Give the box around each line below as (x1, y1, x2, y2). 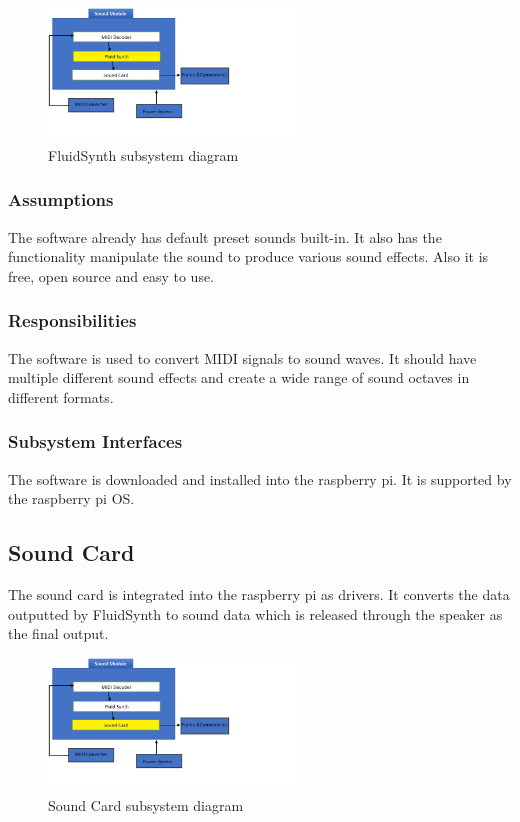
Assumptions (8, 187, 114, 212)
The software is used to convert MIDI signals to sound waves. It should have (8, 347, 477, 368)
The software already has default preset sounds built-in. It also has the (8, 226, 442, 247)
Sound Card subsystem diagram (48, 794, 244, 815)
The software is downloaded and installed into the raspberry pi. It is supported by (8, 468, 512, 489)
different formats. (8, 386, 114, 407)
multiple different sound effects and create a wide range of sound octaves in (8, 367, 470, 388)
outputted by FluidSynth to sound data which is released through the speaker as (8, 603, 503, 624)
